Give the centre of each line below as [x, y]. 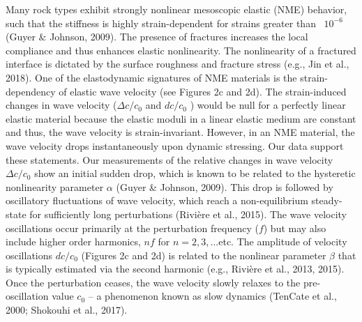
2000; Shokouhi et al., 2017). [67, 310]
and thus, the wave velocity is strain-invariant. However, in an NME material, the [180, 132]
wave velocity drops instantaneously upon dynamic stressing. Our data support [175, 145]
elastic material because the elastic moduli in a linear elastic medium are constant [181, 118]
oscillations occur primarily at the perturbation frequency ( [132, 228]
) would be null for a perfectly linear [268, 105]
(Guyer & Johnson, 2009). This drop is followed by [225, 186]
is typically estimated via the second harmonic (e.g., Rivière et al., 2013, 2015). [175, 269]
